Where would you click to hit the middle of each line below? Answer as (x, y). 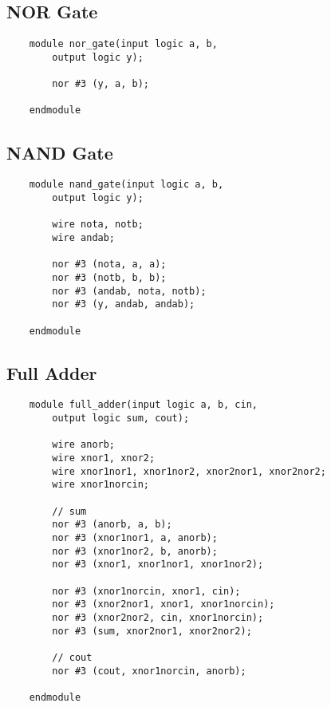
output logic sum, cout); (121, 419)
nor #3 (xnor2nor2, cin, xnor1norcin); (158, 617)
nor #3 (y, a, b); (100, 84)
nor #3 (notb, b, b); (109, 277)
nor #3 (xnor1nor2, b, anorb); (135, 551)
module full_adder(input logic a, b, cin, (143, 405)
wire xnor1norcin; (100, 485)
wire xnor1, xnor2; (104, 458)
